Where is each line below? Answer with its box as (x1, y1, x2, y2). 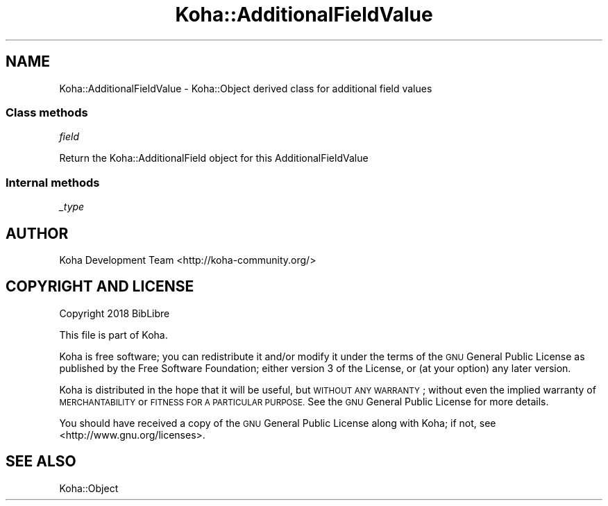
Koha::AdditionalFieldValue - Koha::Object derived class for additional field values (59, 82, 432, 94)
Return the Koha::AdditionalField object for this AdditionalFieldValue (59, 152, 369, 165)
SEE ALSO (6, 453, 76, 471)
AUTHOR (6, 224, 69, 242)
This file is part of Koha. (59, 328, 168, 341)
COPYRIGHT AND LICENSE (6, 278, 194, 296)
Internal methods (6, 175, 100, 189)
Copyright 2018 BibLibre (59, 307, 170, 319)
